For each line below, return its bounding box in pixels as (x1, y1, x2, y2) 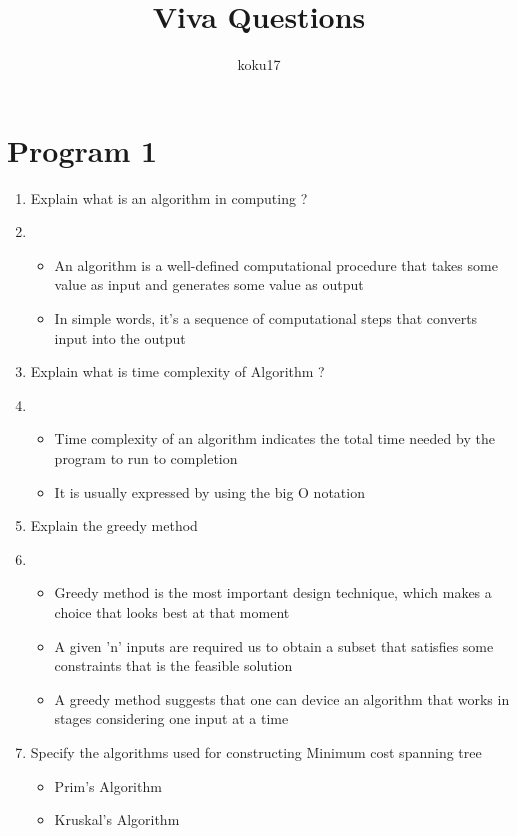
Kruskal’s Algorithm (54, 809, 180, 830)
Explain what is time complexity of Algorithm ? (30, 361, 325, 382)
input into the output (54, 327, 186, 348)
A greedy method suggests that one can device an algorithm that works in (54, 688, 510, 709)
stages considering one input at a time (54, 708, 289, 729)
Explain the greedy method (30, 515, 198, 536)
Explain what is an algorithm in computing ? (30, 187, 308, 208)
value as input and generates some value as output (54, 274, 364, 295)
